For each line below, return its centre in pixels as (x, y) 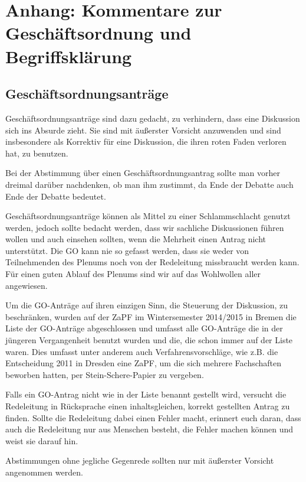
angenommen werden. (44, 472)
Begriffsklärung (69, 56)
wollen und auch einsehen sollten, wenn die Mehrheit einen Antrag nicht (136, 239)
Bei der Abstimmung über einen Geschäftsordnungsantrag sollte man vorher (143, 173)
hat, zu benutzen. (37, 153)
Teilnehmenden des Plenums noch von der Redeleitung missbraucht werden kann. (152, 262)
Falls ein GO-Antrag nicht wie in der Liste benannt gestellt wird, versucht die (146, 394)
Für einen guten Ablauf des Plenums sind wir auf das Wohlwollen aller (133, 274)
